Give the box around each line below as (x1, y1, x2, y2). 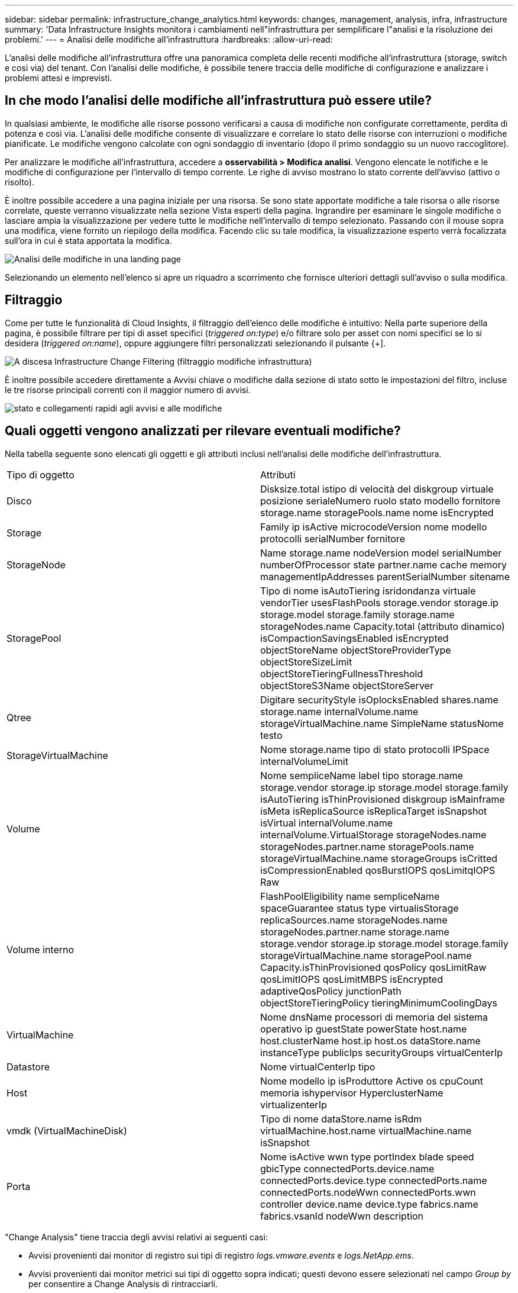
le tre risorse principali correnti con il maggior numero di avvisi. (5, 384, 251, 395)
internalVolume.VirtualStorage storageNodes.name (260, 828, 487, 841)
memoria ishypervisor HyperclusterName (260, 1086, 443, 1099)
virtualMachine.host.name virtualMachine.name (260, 1124, 472, 1137)
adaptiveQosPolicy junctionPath (260, 985, 402, 997)
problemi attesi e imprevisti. (5, 73, 112, 83)
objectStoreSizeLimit (260, 655, 352, 668)
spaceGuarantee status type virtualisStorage (260, 902, 459, 914)
